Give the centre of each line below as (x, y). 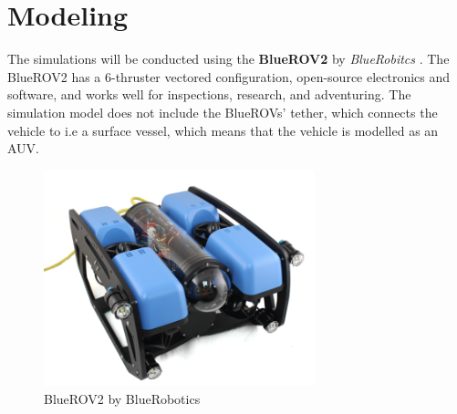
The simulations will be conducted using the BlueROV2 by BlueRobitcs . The (228, 59)
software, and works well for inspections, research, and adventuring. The (209, 94)
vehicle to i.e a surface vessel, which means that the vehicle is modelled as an (223, 130)
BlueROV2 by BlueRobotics (122, 398)
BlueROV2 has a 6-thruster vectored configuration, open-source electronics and (229, 76)
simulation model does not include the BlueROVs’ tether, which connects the (223, 112)
